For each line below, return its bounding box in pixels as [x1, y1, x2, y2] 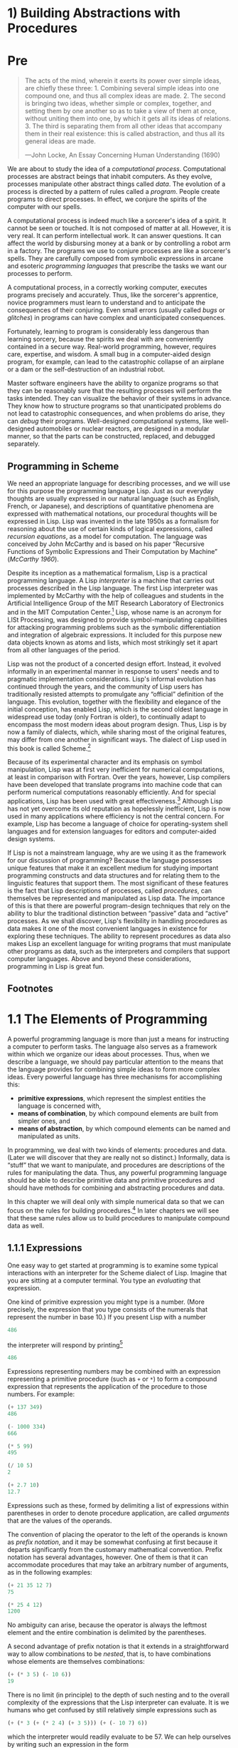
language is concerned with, [17, 1101, 102, 1110]
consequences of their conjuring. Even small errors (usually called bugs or [7, 306, 225, 314]
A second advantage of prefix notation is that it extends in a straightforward [7, 1642, 229, 1651]
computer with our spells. [7, 202, 82, 211]
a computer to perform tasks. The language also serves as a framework [7, 1042, 217, 1051]
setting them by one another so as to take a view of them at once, [24, 107, 217, 115]
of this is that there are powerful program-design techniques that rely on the [7, 901, 231, 910]
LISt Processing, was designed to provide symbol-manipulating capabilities [7, 615, 227, 624]
